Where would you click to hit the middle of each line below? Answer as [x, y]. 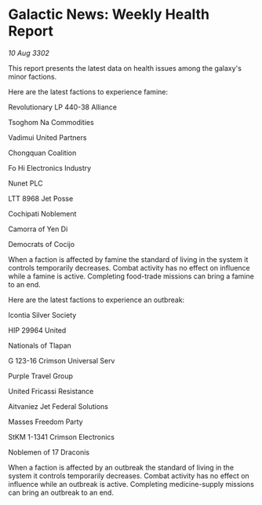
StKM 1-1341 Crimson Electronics [62, 437]
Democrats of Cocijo [42, 244]
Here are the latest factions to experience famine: [88, 91]
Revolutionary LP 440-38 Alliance [63, 107]
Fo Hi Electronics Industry [50, 168]
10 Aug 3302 [29, 53]
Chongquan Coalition [42, 153]
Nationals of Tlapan [40, 345]
